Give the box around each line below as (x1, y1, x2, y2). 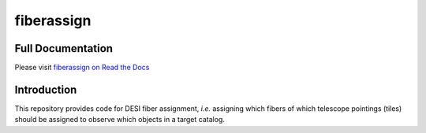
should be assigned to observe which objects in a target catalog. (14, 115, 225, 124)
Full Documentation (14, 42, 114, 55)
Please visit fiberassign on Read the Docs (14, 63, 150, 72)
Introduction (14, 83, 77, 96)
